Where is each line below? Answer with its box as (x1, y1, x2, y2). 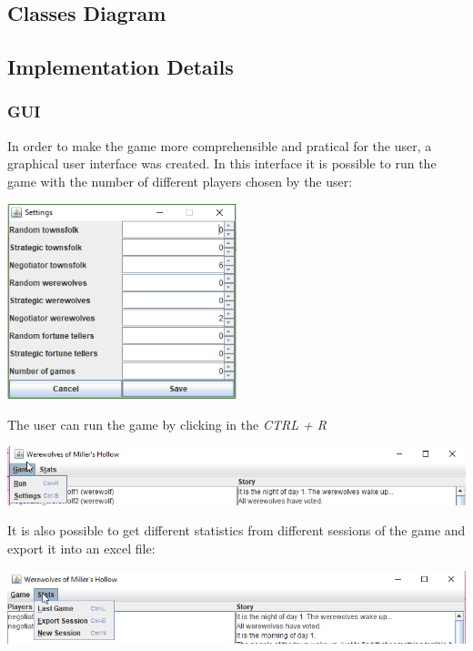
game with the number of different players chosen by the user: (7, 171, 353, 190)
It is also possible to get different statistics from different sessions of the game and (7, 521, 466, 540)
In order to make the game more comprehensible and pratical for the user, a (7, 136, 432, 155)
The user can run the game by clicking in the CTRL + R (7, 414, 327, 433)
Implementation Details (7, 53, 234, 81)
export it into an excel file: (7, 539, 156, 558)
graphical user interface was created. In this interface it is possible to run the (7, 154, 437, 173)
